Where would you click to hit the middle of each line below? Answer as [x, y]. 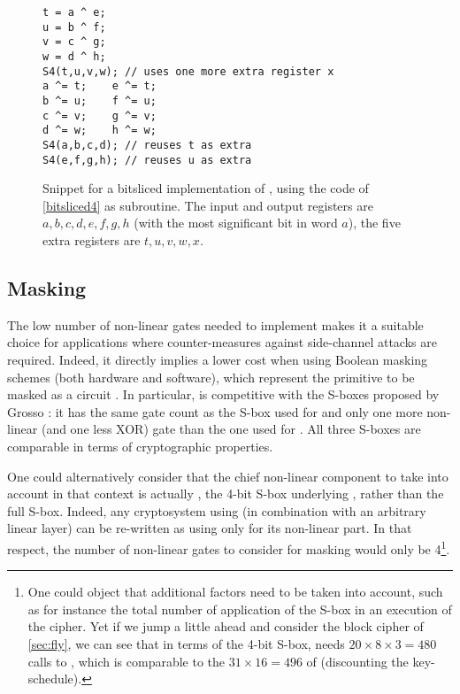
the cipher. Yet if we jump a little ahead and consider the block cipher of [226, 626]
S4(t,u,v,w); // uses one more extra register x [188, 71]
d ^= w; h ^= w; [100, 131]
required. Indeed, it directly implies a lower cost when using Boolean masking [218, 359]
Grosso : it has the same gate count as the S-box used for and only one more [215, 411]
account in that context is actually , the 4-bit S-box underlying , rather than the [226, 494]
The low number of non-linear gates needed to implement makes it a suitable [215, 324]
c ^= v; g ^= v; [100, 116]
